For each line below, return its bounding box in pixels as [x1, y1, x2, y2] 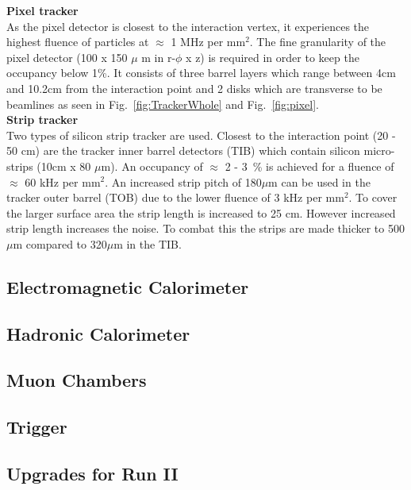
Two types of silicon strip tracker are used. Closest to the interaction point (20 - [6, 126, 396, 143]
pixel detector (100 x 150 [6, 48, 128, 65]
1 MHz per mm [171, 33, 246, 50]
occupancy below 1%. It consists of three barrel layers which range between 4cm [6, 64, 396, 81]
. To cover [348, 189, 398, 206]
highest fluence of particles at [6, 33, 149, 50]
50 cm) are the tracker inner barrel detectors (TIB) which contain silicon [6, 142, 360, 159]
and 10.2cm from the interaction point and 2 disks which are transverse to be [6, 79, 382, 96]
